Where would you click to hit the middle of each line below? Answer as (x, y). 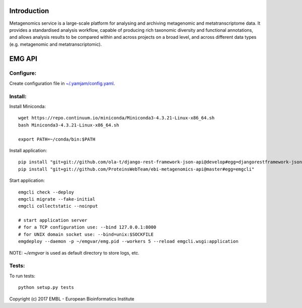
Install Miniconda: (28, 106)
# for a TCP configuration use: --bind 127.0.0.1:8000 (87, 227)
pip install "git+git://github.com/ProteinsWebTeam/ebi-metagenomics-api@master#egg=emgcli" (136, 169)
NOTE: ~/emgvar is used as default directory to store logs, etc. (74, 253)
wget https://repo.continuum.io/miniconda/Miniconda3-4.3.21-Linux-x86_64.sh (117, 118)
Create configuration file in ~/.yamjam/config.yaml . (62, 83)
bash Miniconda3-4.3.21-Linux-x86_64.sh (69, 125)
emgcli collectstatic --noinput (58, 206)
